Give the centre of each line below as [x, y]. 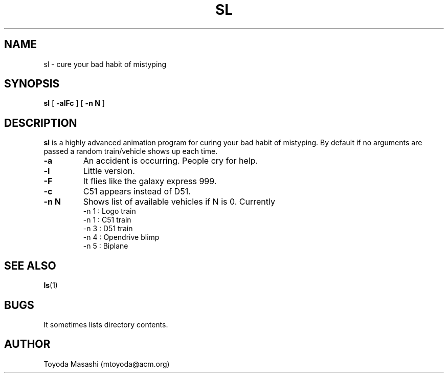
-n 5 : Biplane [106, 246]
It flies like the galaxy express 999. [150, 181]
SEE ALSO [30, 265]
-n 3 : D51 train [108, 229]
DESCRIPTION [41, 123]
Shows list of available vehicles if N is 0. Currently [179, 202]
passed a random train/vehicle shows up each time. [131, 151]
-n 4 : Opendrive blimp [121, 237]
